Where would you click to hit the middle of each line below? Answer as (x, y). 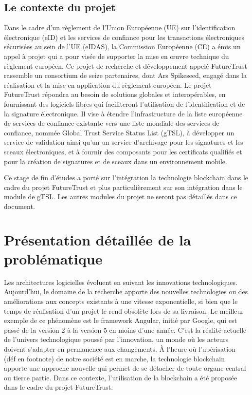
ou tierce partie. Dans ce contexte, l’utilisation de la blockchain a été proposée (121, 377)
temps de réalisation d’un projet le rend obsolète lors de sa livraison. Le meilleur (124, 310)
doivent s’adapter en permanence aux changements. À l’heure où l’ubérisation (120, 348)
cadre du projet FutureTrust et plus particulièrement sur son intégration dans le (123, 187)
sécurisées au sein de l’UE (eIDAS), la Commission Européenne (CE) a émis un (122, 47)
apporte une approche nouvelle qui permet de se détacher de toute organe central (125, 368)
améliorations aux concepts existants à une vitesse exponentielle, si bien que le (121, 301)
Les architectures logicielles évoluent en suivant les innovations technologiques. (121, 282)
